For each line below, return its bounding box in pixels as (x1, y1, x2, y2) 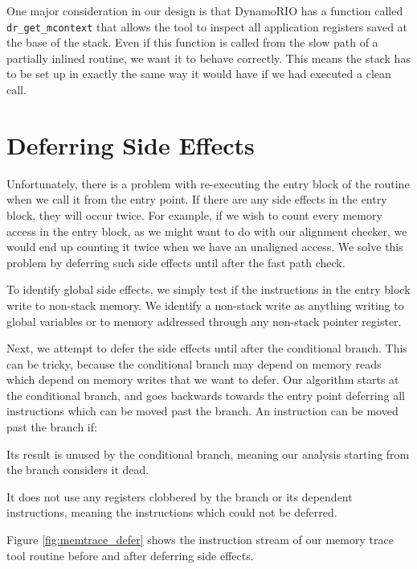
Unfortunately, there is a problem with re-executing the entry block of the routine (6, 175, 410, 192)
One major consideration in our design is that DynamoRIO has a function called (6, 2, 403, 19)
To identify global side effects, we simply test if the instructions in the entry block (6, 281, 411, 298)
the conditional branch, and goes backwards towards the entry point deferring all (6, 386, 405, 403)
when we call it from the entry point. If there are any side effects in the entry (6, 191, 387, 208)
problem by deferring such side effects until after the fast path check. (6, 254, 345, 270)
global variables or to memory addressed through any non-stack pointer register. (6, 312, 402, 329)
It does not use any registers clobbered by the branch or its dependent (6, 488, 353, 505)
